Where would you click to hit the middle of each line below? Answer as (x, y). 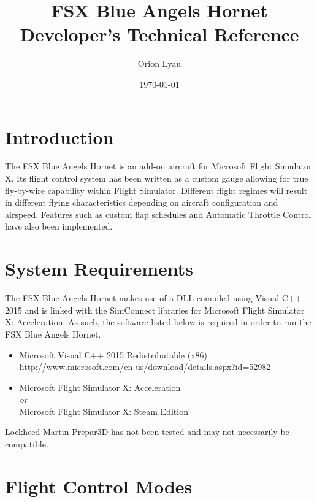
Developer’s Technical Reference (159, 34)
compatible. (27, 444)
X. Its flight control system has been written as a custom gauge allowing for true (157, 178)
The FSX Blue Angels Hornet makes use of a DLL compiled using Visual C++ (153, 298)
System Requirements (99, 268)
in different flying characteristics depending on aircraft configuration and (142, 202)
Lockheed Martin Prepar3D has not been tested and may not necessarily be (147, 432)
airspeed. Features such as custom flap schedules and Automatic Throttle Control (158, 214)
